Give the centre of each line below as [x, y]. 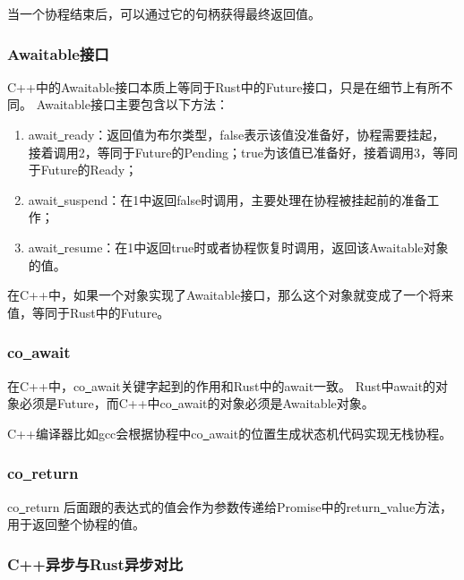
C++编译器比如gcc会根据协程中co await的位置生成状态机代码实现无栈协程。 [230, 433]
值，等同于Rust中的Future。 [89, 312]
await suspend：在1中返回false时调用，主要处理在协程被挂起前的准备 [228, 199]
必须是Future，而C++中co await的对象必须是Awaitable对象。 [197, 403]
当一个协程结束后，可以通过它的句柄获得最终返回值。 [164, 13]
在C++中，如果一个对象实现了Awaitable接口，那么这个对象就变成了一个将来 [231, 295]
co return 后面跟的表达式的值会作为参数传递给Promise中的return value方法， [230, 506]
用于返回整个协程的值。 [76, 524]
